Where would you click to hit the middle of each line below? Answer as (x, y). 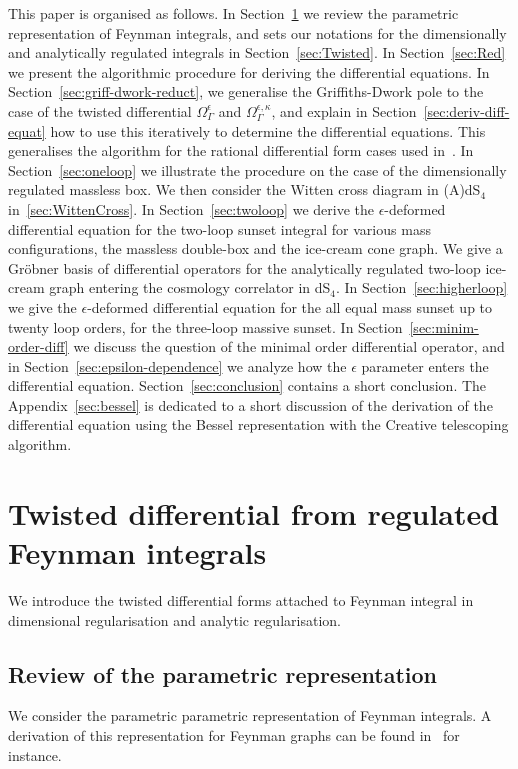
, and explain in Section (344, 110)
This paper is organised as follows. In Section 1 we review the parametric (233, 13)
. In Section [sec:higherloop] (422, 287)
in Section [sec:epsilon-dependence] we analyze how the (177, 365)
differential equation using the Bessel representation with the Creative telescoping (258, 424)
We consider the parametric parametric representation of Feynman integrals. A (250, 715)
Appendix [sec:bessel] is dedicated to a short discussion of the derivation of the (250, 404)
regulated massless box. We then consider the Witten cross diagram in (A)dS (244, 189)
